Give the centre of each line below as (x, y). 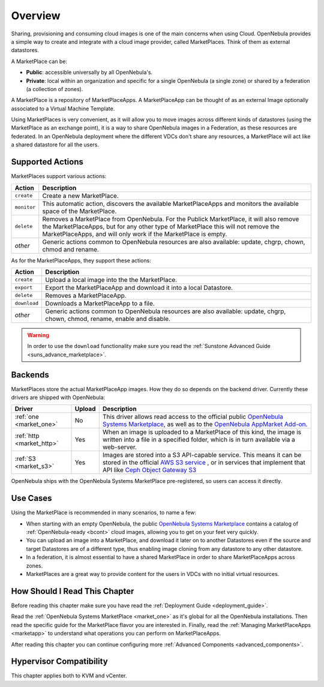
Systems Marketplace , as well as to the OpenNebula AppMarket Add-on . (205, 424)
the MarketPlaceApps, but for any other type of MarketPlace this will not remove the (161, 226)
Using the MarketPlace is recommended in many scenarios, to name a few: (103, 512)
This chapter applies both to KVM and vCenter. (69, 676)
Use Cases (31, 498)
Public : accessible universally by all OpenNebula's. (89, 73)
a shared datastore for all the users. (55, 145)
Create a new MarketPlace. (81, 196)
